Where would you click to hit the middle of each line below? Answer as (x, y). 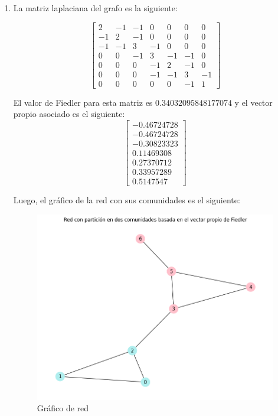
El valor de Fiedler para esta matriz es (83, 102)
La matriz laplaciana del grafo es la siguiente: (95, 8)
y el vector (254, 102)
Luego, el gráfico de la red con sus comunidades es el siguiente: (127, 200)
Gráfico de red (63, 408)
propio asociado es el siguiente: (69, 114)
